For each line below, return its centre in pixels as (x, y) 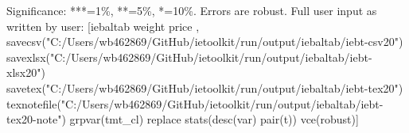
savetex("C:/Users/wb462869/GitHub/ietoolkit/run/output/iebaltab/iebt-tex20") (205, 87)
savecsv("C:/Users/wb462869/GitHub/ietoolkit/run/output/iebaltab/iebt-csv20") (205, 42)
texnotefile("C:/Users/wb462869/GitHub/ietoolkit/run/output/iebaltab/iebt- (195, 103)
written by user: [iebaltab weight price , (103, 26)
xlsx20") (26, 72)
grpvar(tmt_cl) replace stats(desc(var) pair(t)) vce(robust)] (214, 119)
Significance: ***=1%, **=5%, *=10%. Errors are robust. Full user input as (192, 10)
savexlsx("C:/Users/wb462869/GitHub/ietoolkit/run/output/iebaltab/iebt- (189, 57)
